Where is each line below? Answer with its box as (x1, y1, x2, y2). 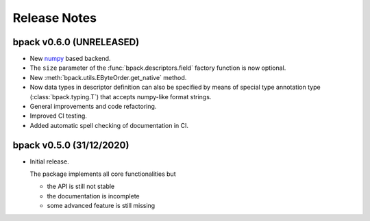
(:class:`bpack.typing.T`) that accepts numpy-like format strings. (29, 92, 212, 101)
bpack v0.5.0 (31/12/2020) (12, 139, 129, 151)
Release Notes (12, 10, 97, 25)
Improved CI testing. (29, 112, 87, 120)
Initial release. (29, 157, 69, 166)
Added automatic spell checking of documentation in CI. (29, 121, 188, 129)
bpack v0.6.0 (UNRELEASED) (12, 36, 140, 48)
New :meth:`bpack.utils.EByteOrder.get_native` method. (29, 73, 187, 81)
